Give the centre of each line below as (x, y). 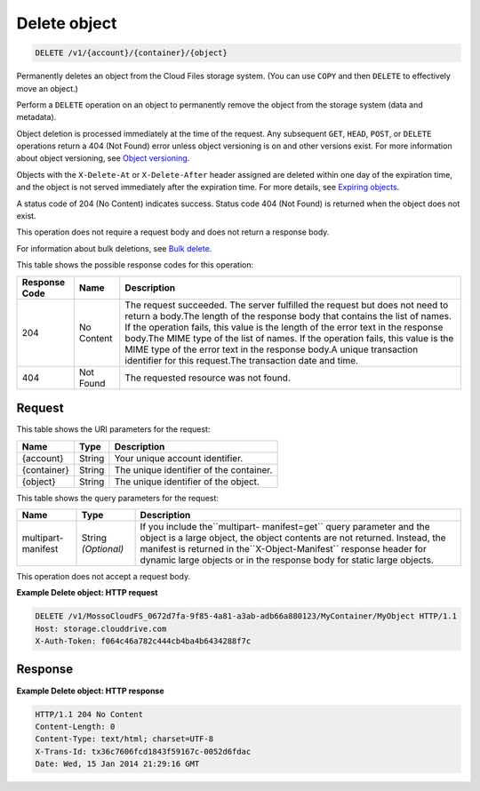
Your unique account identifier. (179, 458)
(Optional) (103, 548)
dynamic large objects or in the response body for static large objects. (287, 560)
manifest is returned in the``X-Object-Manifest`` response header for (283, 548)
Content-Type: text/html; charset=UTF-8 (124, 739)
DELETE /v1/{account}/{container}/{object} (132, 53)
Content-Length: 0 (75, 726)
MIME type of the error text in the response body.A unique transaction (272, 349)
